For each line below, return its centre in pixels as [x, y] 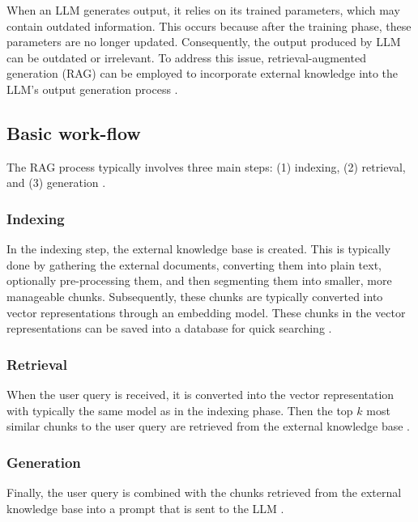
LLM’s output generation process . [92, 89]
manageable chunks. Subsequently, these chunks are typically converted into [195, 296]
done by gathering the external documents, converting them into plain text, [194, 264]
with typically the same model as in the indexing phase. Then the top [180, 410]
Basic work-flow [74, 132]
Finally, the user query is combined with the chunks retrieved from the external [204, 492]
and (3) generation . [56, 182]
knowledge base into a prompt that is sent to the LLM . [145, 508]
